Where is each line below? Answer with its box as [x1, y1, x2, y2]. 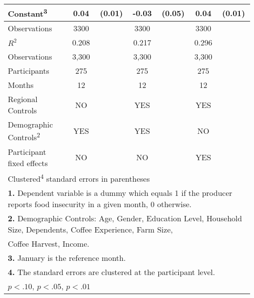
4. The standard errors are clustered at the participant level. [8, 266, 215, 277]
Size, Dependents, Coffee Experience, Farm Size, [8, 223, 173, 235]
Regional [8, 93, 38, 105]
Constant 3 [8, 6, 47, 20]
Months [8, 79, 34, 91]
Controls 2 [8, 130, 40, 143]
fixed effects [8, 157, 48, 169]
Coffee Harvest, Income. [8, 237, 89, 249]
